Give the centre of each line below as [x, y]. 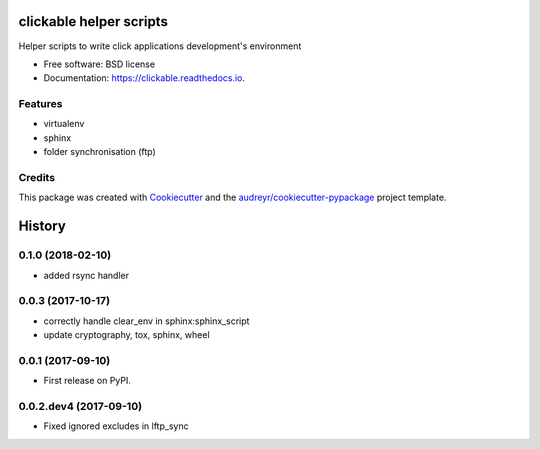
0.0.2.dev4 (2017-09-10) [80, 406]
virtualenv [64, 124]
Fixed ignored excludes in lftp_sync [116, 426]
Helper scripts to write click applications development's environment [160, 46]
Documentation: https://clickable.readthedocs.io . [144, 78]
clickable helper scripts [93, 21]
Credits [36, 177]
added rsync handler [86, 275]
